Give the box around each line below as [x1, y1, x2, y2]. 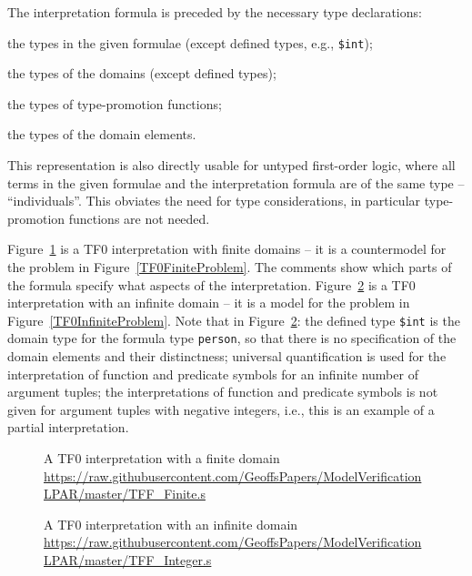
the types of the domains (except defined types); [7, 64, 276, 83]
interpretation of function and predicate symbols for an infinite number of [7, 364, 418, 383]
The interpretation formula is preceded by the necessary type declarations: [7, 3, 422, 21]
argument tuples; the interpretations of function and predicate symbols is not [7, 382, 438, 401]
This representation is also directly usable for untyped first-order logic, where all [7, 156, 456, 175]
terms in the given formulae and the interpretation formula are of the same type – [7, 173, 465, 192]
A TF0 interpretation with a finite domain [44, 449, 280, 468]
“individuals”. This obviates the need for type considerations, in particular [7, 191, 421, 210]
